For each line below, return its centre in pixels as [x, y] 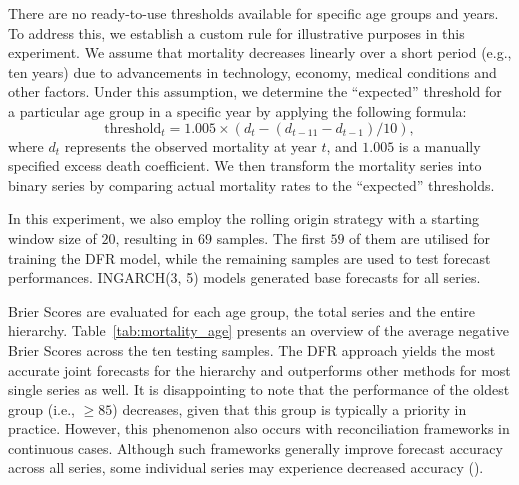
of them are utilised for [420, 237]
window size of [52, 237]
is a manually [439, 145]
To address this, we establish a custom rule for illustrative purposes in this [236, 32]
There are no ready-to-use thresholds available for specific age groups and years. [253, 13]
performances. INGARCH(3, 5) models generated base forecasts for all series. [244, 277]
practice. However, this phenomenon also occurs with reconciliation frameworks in [259, 428]
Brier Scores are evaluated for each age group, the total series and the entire [241, 310]
